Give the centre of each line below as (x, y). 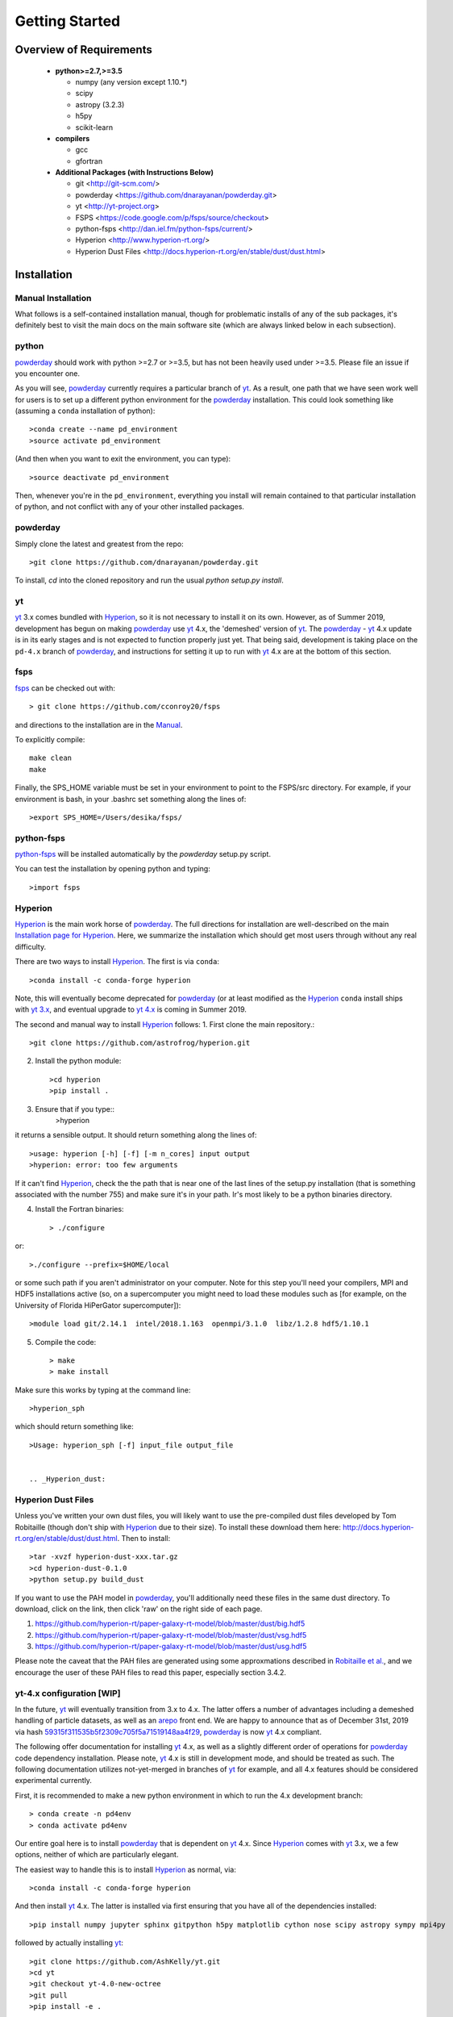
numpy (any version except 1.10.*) (131, 81)
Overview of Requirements (83, 50)
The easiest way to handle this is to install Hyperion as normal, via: (126, 1869)
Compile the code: (66, 1342)
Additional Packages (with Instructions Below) (134, 173)
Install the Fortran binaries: (79, 1209)
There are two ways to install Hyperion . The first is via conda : (117, 962)
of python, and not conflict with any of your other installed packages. (130, 507)
